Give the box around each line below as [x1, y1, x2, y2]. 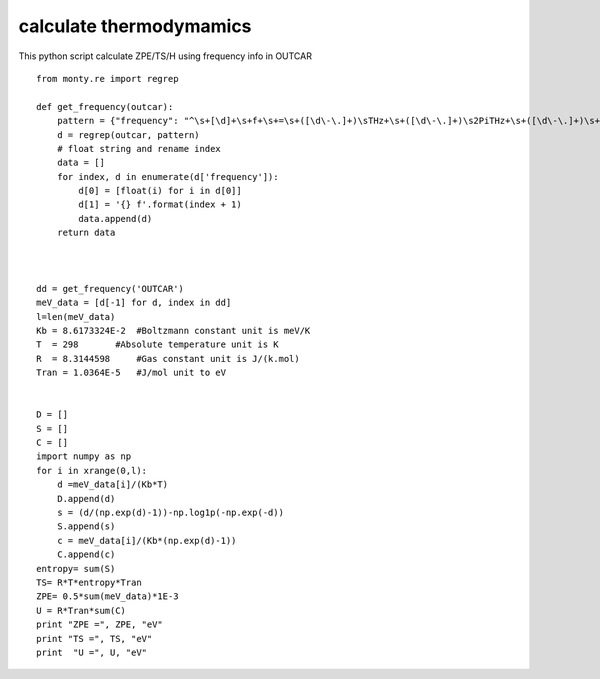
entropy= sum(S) [36, 563, 116, 574]
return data [56, 227, 116, 239]
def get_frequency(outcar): [36, 101, 174, 112]
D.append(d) [56, 493, 116, 504]
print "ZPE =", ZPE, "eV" [36, 619, 164, 630]
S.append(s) [56, 521, 116, 532]
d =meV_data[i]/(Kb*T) [56, 479, 169, 490]
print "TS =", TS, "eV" [36, 633, 153, 644]
